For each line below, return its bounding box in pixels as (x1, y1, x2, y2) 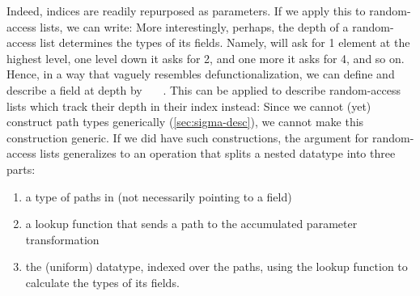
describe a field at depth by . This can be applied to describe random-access (6, 81, 401, 98)
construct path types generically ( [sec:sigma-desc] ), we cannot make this (6, 113, 364, 130)
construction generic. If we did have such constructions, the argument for (6, 129, 369, 146)
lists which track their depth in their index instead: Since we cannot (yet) (6, 97, 371, 114)
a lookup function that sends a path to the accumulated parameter (25, 215, 358, 232)
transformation (25, 230, 100, 247)
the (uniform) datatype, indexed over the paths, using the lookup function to (25, 258, 408, 275)
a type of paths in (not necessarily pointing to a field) (25, 188, 292, 205)
